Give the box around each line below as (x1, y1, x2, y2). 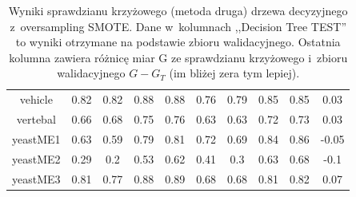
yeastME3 (12, 170, 61, 187)
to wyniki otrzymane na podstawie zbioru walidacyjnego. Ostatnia (15, 33, 341, 50)
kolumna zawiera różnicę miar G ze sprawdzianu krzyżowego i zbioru (9, 49, 348, 65)
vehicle (19, 91, 53, 108)
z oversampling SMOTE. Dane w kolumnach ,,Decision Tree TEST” (10, 18, 346, 34)
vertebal (16, 111, 56, 128)
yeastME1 (12, 130, 61, 147)
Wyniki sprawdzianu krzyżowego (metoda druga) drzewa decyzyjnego (8, 2, 348, 18)
